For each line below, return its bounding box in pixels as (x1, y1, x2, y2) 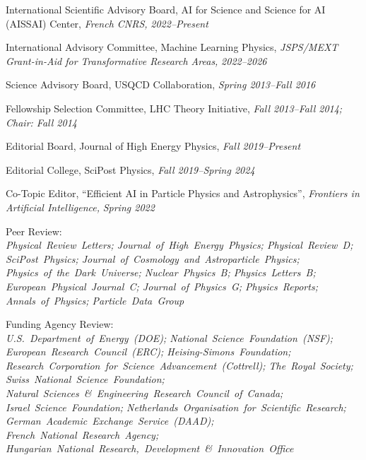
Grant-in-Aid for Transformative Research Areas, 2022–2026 (6, 53, 267, 68)
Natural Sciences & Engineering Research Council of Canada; (6, 386, 283, 401)
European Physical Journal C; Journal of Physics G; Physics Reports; (6, 278, 318, 293)
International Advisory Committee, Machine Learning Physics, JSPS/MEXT (6, 40, 338, 54)
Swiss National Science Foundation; (6, 372, 165, 387)
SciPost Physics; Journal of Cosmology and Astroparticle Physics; (6, 251, 300, 266)
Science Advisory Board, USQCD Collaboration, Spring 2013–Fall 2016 (6, 77, 316, 92)
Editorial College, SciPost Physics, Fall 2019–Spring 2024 (6, 162, 255, 177)
